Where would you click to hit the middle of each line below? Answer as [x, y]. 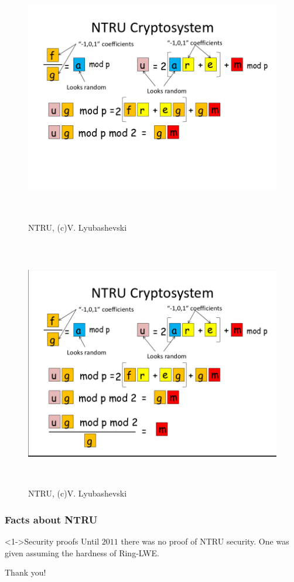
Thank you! [25, 572]
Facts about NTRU [51, 519]
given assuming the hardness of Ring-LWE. [82, 552]
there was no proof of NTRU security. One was [205, 541]
